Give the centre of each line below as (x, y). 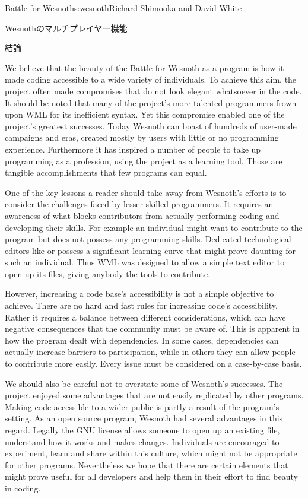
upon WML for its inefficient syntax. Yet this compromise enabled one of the (145, 114)
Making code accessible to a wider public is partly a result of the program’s (142, 406)
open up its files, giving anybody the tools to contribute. (108, 273)
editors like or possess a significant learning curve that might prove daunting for (150, 250)
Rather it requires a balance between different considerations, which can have (145, 317)
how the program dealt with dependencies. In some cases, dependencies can (142, 340)
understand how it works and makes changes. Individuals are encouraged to (142, 441)
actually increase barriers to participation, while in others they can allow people (150, 352)
